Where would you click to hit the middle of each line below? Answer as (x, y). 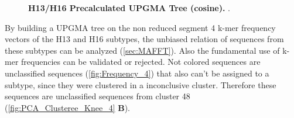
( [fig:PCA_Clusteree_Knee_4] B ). (68, 107)
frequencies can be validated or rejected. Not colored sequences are (141, 62)
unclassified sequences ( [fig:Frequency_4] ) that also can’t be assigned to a (137, 73)
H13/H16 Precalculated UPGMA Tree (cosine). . (129, 8)
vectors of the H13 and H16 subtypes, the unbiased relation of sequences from (144, 39)
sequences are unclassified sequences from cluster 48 (98, 96)
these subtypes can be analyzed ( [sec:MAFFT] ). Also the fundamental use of (142, 50)
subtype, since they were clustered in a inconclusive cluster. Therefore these (141, 84)
